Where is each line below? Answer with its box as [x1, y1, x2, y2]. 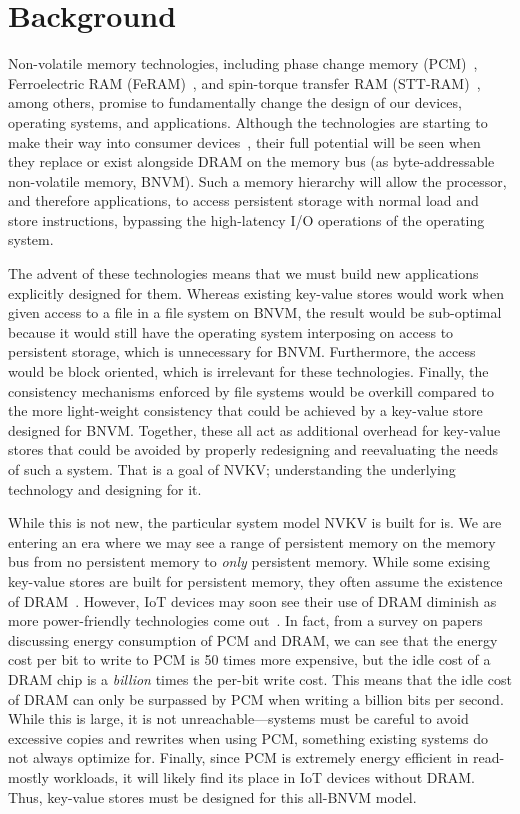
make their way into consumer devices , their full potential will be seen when [8, 131, 481, 152]
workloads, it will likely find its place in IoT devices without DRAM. [53, 766, 476, 787]
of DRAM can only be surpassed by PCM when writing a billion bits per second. [8, 688, 504, 709]
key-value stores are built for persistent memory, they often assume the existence [8, 570, 503, 591]
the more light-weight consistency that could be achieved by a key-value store [8, 400, 483, 421]
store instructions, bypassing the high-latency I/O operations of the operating [8, 209, 485, 230]
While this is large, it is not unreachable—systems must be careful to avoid [8, 708, 469, 729]
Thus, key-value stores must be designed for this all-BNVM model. [8, 786, 417, 807]
